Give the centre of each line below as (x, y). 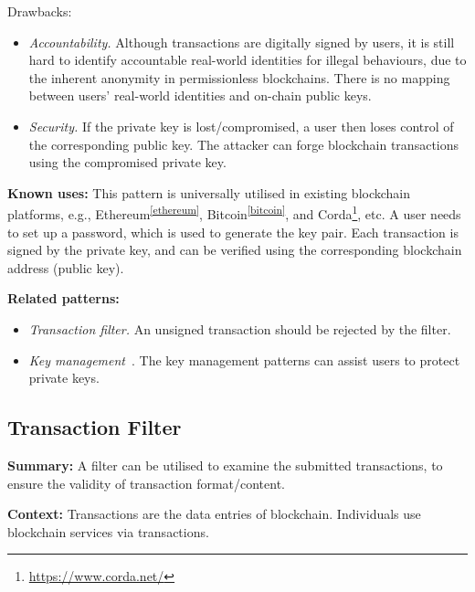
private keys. (64, 378)
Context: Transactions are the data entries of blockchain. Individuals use (214, 514)
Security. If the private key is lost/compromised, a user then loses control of (241, 126)
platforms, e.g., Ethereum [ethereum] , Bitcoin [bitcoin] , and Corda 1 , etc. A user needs (234, 212)
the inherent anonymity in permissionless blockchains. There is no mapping (239, 77)
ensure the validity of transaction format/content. (147, 483)
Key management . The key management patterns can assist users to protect (244, 359)
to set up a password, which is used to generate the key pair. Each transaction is (233, 232)
